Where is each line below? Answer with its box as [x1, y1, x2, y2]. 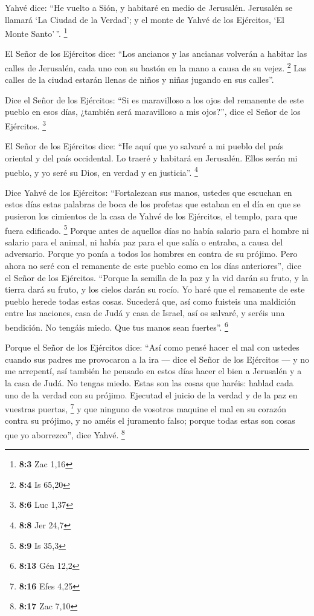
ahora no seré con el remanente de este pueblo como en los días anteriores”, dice [5, 259, 301, 271]
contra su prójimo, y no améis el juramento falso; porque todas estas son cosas [5, 414, 295, 427]
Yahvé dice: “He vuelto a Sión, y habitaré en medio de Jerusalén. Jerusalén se [5, 1, 293, 13]
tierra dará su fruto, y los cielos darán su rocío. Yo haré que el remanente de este [5, 283, 305, 296]
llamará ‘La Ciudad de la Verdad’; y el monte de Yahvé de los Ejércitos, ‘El [5, 13, 284, 25]
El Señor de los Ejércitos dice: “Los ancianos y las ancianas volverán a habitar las [5, 47, 307, 60]
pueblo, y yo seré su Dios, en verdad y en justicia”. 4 [5, 164, 198, 178]
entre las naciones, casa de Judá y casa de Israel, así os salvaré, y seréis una [5, 306, 285, 319]
